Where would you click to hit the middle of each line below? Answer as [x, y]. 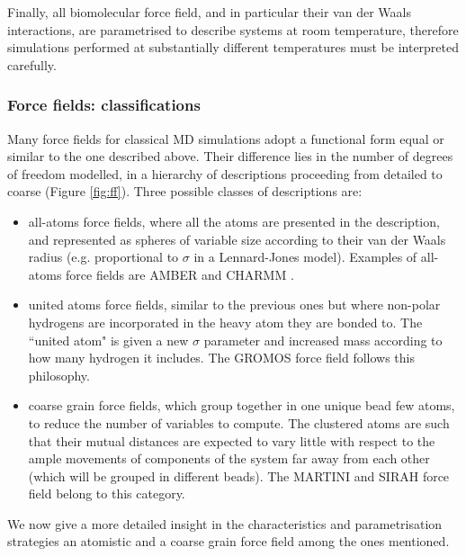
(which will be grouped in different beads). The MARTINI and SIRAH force [239, 475]
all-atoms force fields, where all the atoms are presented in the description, [234, 221]
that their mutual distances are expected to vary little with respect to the [232, 440]
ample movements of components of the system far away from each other [229, 458]
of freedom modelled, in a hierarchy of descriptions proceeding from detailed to [225, 173]
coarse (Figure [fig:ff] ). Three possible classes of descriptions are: [185, 191]
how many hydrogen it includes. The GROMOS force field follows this [221, 358]
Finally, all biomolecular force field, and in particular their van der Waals [209, 12]
